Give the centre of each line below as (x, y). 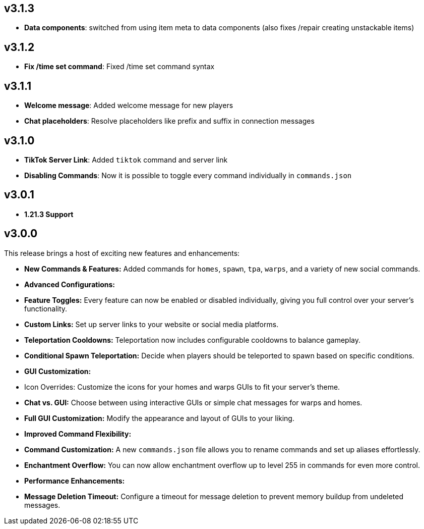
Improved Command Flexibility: (78, 434)
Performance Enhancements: (75, 481)
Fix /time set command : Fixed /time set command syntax (119, 67)
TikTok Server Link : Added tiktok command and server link (126, 160)
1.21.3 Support (49, 214)
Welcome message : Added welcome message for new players (129, 105)
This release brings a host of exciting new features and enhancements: (122, 253)
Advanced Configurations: (70, 284)
